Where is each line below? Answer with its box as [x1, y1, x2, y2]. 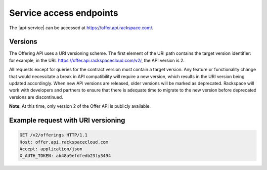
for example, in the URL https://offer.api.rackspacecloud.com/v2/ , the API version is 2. [9, 57, 185, 63]
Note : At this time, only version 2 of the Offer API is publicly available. [9, 103, 151, 109]
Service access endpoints [9, 7, 119, 18]
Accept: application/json [19, 146, 83, 152]
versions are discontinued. [9, 94, 64, 100]
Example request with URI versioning [9, 116, 126, 125]
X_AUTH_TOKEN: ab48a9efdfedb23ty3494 [19, 153, 111, 159]
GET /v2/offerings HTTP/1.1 [19, 132, 88, 138]
